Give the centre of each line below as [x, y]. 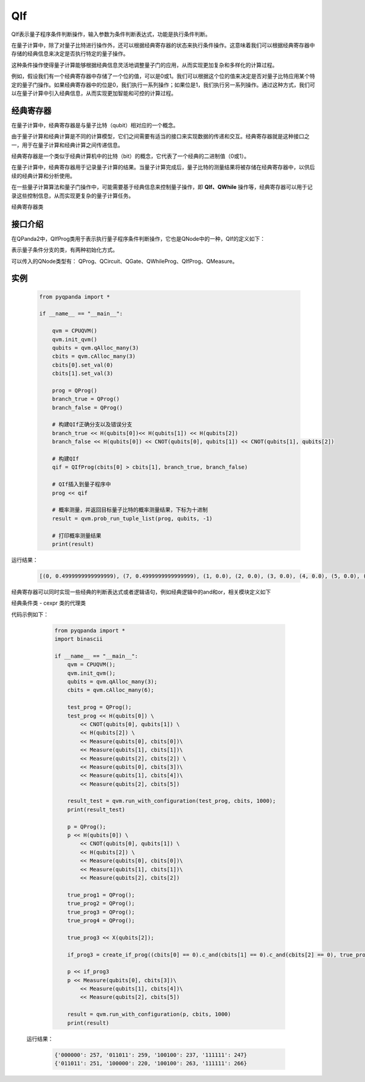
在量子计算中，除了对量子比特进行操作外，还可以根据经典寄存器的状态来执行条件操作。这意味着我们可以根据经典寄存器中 [163, 45]
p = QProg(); [87, 827]
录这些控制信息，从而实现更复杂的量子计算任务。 [72, 196]
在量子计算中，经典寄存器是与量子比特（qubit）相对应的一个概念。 [95, 125]
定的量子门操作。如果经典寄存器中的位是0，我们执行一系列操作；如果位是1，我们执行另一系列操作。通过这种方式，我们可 [163, 85]
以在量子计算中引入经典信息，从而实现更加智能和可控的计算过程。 [94, 93]
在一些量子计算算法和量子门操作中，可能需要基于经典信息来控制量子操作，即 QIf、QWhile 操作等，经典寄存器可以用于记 [162, 187]
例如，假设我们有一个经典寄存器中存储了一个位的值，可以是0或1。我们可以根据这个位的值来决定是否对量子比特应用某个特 [163, 76]
